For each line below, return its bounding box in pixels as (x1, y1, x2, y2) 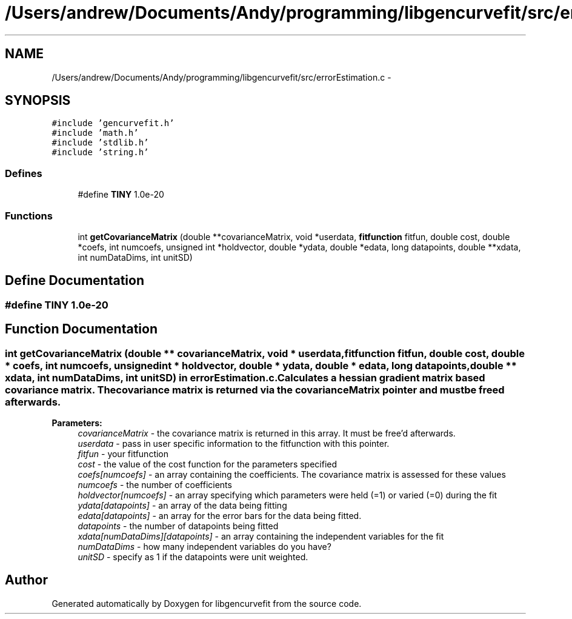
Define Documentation (5, 273, 144, 289)
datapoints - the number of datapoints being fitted (78, 521, 279, 531)
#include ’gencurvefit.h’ (52, 118, 175, 129)
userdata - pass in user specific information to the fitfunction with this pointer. (78, 438, 390, 449)
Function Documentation (5, 321, 158, 337)
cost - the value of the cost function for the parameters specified (78, 459, 338, 469)
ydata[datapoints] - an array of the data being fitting (78, 500, 287, 510)
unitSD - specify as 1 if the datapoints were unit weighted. (78, 552, 308, 562)
